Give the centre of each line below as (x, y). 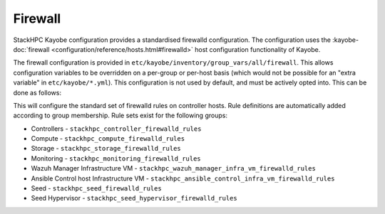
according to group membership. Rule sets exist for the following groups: (120, 116)
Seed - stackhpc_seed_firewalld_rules (96, 188)
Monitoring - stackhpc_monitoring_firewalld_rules (116, 158)
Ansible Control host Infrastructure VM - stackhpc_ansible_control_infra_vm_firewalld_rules (183, 178)
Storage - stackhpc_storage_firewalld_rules (106, 149)
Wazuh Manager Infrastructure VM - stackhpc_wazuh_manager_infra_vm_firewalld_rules (174, 168)
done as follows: (37, 92)
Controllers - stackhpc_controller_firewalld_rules (116, 129)
